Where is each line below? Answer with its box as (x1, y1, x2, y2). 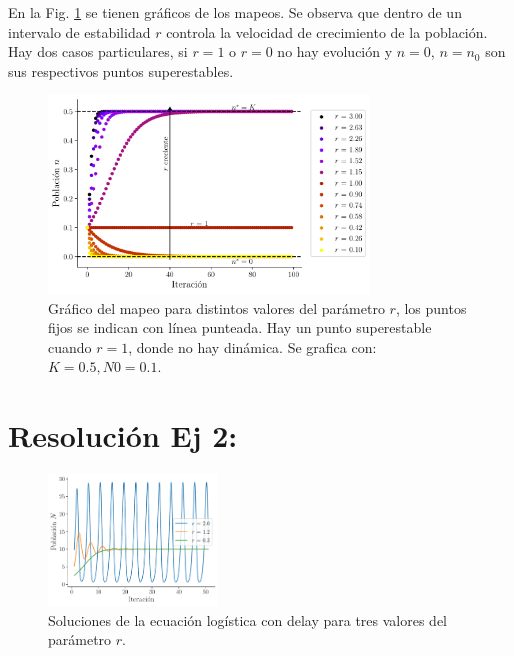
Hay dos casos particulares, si (8, 41, 188, 62)
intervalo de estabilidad (8, 21, 151, 42)
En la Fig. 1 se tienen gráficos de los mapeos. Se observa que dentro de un (8, 2, 462, 22)
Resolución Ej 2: (8, 415, 238, 456)
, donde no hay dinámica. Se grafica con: (128, 336, 377, 357)
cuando (48, 336, 92, 357)
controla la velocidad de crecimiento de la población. (166, 21, 488, 42)
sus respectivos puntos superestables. (8, 60, 234, 81)
